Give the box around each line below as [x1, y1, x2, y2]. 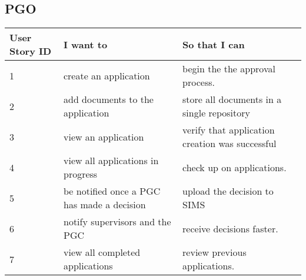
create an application [63, 68, 150, 82]
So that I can [182, 37, 245, 51]
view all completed [63, 245, 141, 259]
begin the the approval [182, 62, 275, 76]
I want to [63, 37, 108, 51]
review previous [182, 245, 247, 259]
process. [182, 75, 215, 89]
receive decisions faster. [182, 221, 278, 235]
